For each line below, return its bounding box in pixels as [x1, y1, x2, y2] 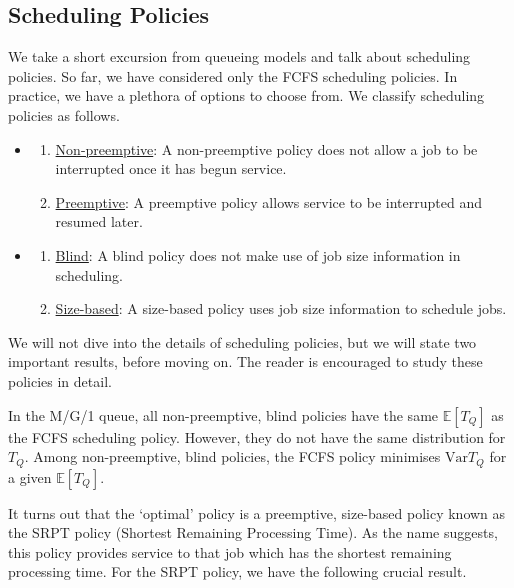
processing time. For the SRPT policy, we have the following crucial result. [8, 561, 467, 582]
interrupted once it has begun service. [55, 158, 287, 179]
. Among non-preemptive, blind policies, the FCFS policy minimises [24, 446, 441, 467]
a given [8, 466, 52, 487]
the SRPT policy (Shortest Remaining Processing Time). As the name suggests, [8, 522, 498, 543]
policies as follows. [8, 104, 120, 125]
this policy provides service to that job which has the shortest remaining [8, 541, 452, 562]
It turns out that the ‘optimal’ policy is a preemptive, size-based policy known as [8, 502, 506, 523]
